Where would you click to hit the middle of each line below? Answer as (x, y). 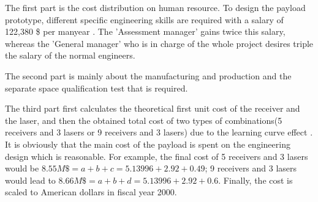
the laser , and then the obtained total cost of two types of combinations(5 (144, 120)
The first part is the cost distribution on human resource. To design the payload (155, 7)
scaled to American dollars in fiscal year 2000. (91, 192)
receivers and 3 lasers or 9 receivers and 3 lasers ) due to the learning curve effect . (159, 132)
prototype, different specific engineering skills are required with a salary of (144, 19)
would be (22, 168)
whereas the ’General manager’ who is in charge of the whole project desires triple (159, 43)
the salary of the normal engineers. (70, 55)
